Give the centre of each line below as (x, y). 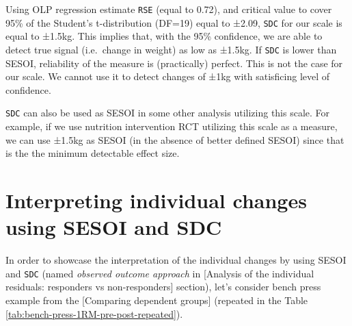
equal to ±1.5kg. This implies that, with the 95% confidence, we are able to (164, 36)
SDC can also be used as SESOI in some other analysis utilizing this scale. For (168, 113)
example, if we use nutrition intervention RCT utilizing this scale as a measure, (172, 126)
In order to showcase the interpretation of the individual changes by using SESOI (176, 260)
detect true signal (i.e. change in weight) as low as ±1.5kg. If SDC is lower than (171, 49)
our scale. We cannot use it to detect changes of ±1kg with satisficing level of (168, 76)
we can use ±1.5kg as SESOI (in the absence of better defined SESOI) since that (175, 139)
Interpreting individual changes (156, 200)
